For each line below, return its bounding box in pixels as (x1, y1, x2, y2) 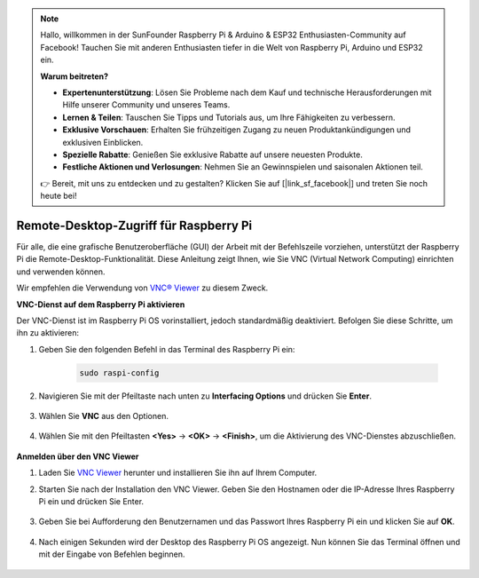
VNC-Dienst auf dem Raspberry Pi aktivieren (16, 298, 185, 310)
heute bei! (40, 191, 77, 202)
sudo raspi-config (79, 368, 160, 377)
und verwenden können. (16, 266, 106, 277)
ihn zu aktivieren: (16, 328, 80, 338)
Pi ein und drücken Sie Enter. (38, 496, 145, 507)
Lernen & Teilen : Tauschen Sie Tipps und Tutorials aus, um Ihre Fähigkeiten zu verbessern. (62, 112, 396, 123)
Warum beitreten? (40, 71, 109, 82)
